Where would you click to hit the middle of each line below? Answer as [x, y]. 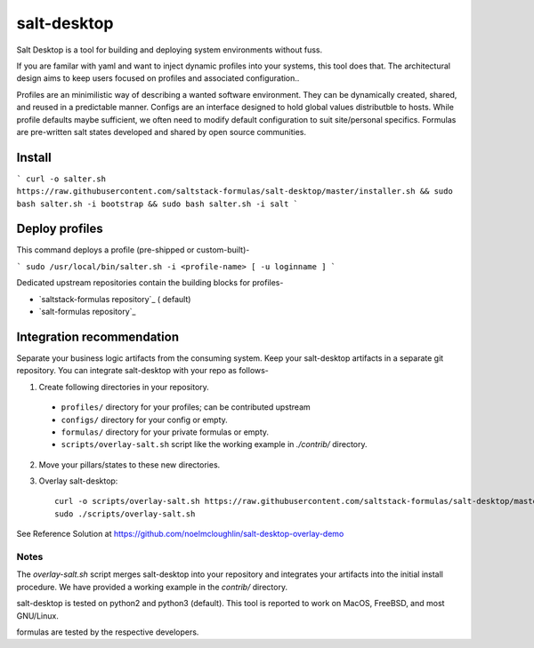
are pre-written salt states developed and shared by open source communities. [162, 132]
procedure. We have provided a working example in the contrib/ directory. [152, 587]
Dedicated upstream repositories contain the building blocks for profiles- [150, 283]
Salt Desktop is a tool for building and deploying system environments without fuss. [170, 50]
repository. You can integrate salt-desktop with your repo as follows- [142, 371]
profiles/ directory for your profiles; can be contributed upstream [186, 407]
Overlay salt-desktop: [78, 481]
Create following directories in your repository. [124, 387]
